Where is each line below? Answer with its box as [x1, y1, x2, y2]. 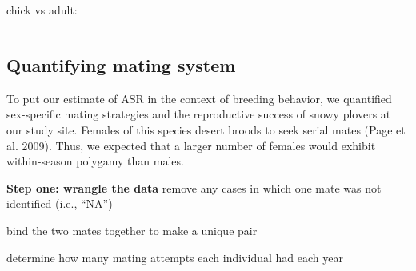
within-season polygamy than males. [6, 153, 184, 169]
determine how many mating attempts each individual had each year [6, 249, 343, 265]
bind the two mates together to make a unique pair [6, 221, 258, 238]
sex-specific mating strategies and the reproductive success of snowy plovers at [6, 106, 391, 122]
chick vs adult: [6, 2, 78, 18]
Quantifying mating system [6, 52, 236, 77]
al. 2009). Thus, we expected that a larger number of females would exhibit [6, 137, 376, 153]
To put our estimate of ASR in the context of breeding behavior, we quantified [6, 90, 392, 106]
